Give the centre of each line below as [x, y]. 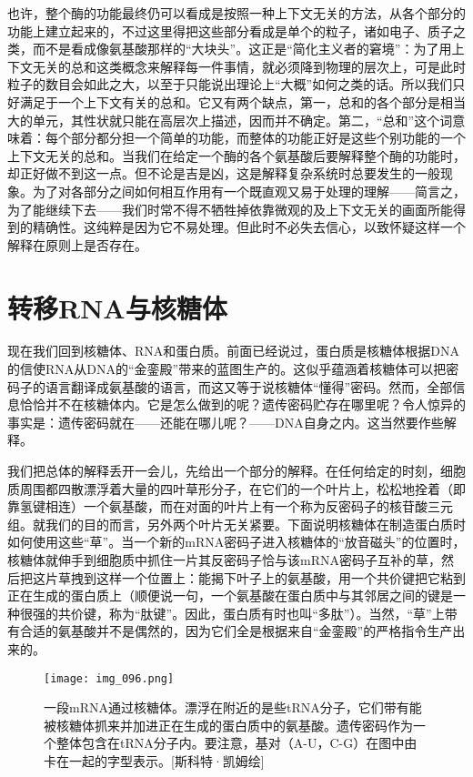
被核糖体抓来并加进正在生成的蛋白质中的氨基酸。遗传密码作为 [228, 725]
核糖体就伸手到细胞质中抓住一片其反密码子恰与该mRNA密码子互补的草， [224, 559]
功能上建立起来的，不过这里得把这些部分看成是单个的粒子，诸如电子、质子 [230, 30]
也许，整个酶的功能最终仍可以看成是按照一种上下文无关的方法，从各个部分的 [236, 13]
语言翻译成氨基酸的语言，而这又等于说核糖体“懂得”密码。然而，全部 [249, 386]
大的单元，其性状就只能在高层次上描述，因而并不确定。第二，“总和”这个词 [230, 120]
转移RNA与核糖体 [117, 307]
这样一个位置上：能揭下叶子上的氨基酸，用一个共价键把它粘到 [281, 577]
